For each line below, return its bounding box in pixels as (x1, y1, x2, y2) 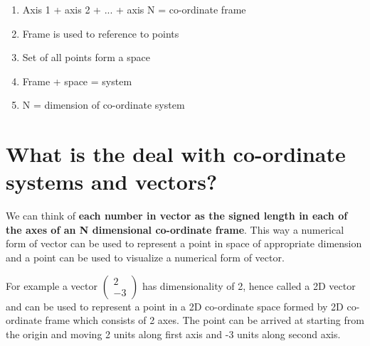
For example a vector (6, 278, 97, 293)
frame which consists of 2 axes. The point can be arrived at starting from (45, 313, 364, 328)
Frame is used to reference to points (22, 26, 179, 40)
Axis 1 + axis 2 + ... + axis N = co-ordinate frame (22, 2, 246, 16)
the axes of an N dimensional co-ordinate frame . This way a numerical (6, 222, 344, 237)
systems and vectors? (6, 167, 218, 196)
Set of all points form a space (22, 50, 150, 65)
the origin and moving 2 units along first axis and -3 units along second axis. (6, 326, 341, 341)
